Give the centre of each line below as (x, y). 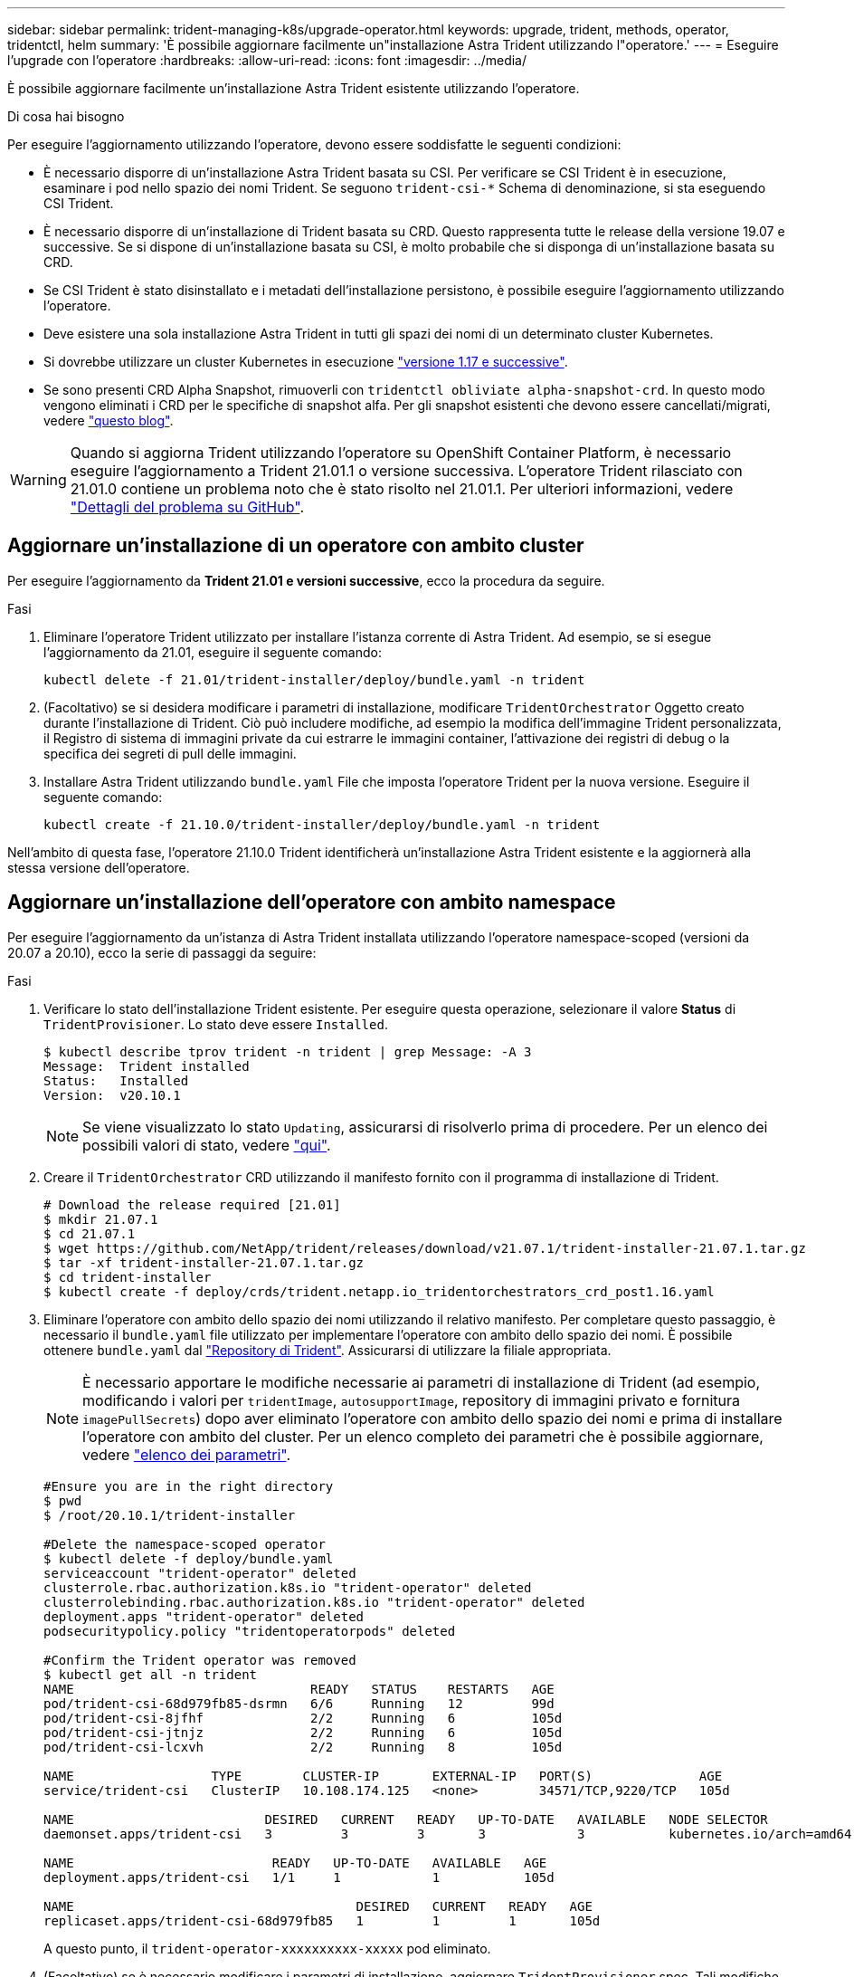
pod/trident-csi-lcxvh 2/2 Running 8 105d (303, 1747)
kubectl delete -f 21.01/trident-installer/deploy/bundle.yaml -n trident (314, 679)
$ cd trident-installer (128, 1277)
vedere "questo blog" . (109, 420)
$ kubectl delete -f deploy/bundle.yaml (189, 1558)
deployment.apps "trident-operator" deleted (204, 1616)
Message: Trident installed (147, 1066)
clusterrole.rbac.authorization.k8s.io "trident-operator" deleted (288, 1587)
